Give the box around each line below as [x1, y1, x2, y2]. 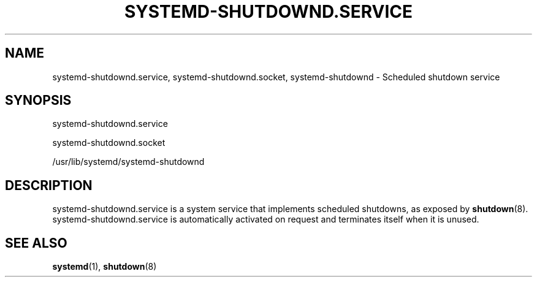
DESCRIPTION [5, 177, 93, 193]
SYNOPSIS [5, 93, 72, 109]
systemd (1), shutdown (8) [52, 261, 157, 272]
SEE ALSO [5, 235, 67, 251]
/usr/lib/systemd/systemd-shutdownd [52, 156, 205, 167]
